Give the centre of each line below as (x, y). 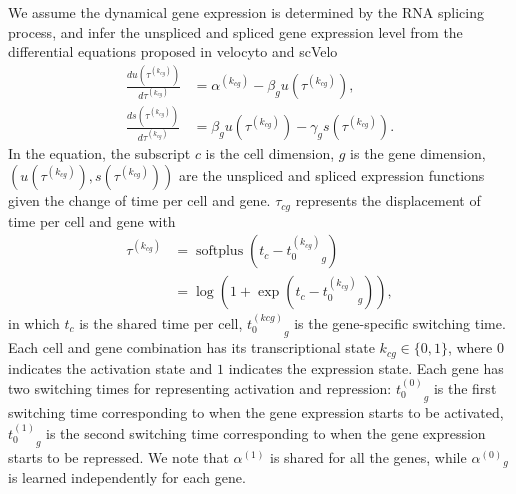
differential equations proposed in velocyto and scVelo (173, 51)
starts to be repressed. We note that (118, 456)
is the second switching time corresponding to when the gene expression (266, 432)
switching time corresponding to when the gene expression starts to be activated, (256, 412)
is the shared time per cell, (161, 322)
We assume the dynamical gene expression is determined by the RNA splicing (246, 12)
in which (34, 322)
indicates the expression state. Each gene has (366, 367)
